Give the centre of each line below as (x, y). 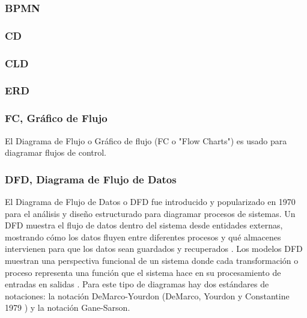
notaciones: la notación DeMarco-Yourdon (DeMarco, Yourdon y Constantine (147, 295)
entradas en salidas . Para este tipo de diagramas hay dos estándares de (137, 284)
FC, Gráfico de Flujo (56, 118)
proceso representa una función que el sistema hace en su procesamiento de (143, 272)
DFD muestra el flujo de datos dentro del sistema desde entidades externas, (144, 225)
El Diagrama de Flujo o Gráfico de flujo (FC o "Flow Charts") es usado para (146, 140)
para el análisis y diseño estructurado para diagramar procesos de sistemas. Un (150, 213)
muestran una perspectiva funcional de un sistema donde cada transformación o (152, 260)
